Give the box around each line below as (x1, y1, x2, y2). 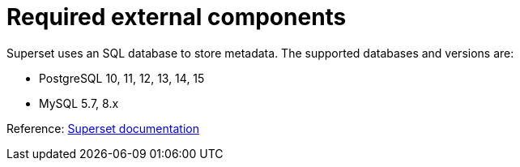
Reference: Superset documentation (6, 121, 199, 135)
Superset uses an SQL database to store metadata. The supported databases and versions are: (6, 45, 514, 60)
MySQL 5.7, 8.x (39, 96, 119, 110)
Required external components (6, 3, 347, 31)
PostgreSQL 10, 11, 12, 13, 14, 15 (39, 71, 205, 85)
